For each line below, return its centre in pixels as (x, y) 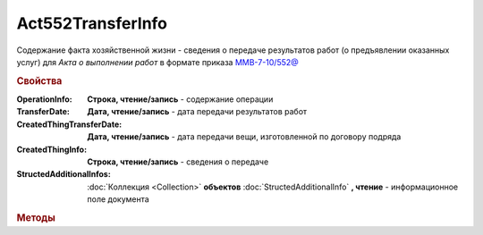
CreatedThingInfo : (52, 149)
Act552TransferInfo (92, 23)
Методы (36, 217)
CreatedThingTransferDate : (69, 124)
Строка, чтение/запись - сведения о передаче (178, 162)
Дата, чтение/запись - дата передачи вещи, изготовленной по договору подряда (244, 137)
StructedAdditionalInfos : (64, 174)
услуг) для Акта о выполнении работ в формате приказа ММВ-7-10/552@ (157, 62)
